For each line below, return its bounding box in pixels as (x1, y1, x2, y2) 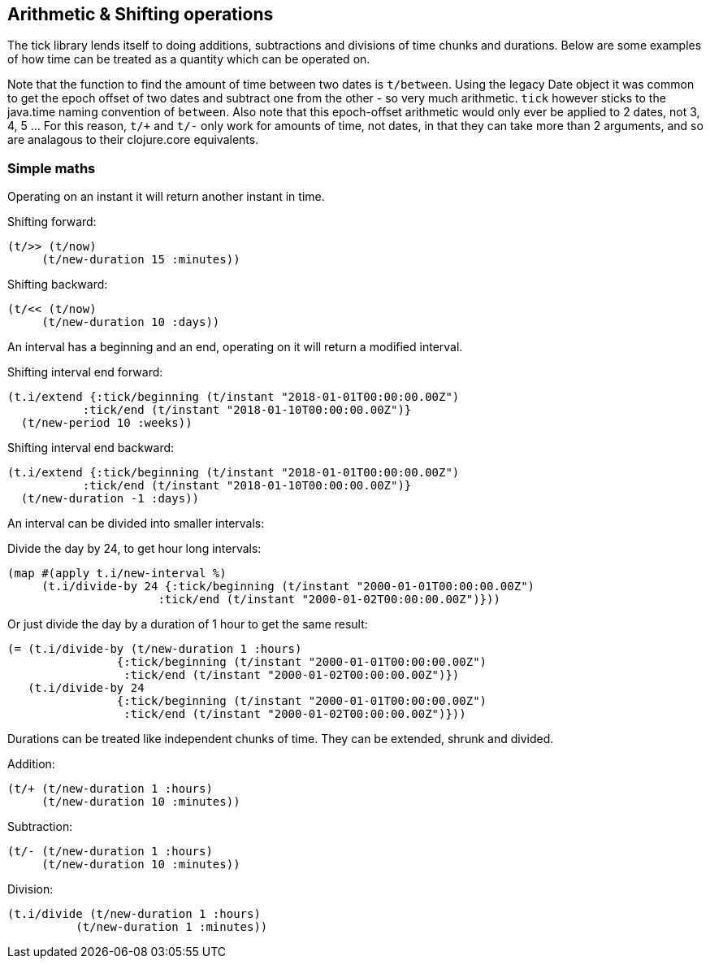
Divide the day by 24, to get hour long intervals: (7, 541, 262, 556)
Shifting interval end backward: (7, 441, 175, 455)
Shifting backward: (7, 277, 108, 292)
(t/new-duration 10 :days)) (41, 315, 220, 329)
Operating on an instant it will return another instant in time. (7, 189, 325, 204)
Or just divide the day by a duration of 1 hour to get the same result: (7, 617, 368, 632)
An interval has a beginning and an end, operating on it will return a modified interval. (7, 340, 463, 354)
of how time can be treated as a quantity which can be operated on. (7, 52, 370, 67)
